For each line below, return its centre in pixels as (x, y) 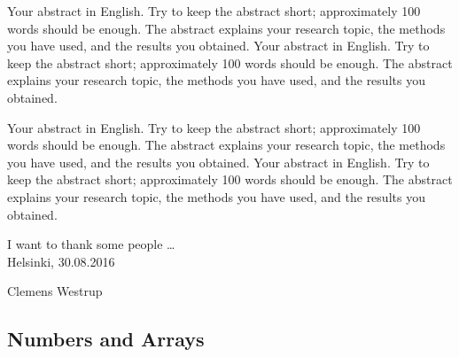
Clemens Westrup (55, 291)
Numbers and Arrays (106, 339)
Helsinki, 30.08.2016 (61, 261)
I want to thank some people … (91, 244)
